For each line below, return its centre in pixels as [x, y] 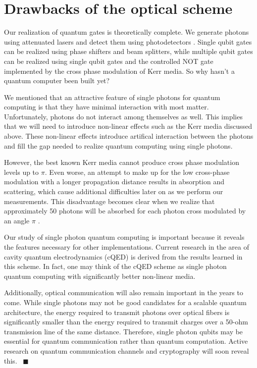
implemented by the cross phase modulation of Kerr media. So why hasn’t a [119, 71]
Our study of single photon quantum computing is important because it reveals [124, 237]
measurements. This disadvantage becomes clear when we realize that [109, 201]
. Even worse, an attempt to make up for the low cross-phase [137, 172]
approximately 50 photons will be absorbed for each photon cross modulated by [125, 211]
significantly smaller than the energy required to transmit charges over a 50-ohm [126, 322]
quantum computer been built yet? [57, 80]
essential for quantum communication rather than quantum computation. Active [126, 341]
